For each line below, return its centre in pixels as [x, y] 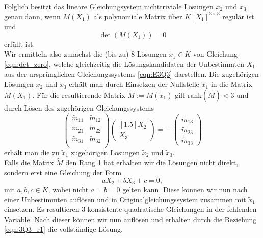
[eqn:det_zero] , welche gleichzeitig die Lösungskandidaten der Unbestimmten [124, 63]
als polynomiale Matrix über [138, 16]
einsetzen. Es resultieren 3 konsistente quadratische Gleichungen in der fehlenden [130, 209]
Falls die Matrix [29, 162]
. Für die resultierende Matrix [79, 95]
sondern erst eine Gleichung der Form [63, 172]
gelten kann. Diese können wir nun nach [185, 189]
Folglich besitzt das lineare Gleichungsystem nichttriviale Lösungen [109, 6]
